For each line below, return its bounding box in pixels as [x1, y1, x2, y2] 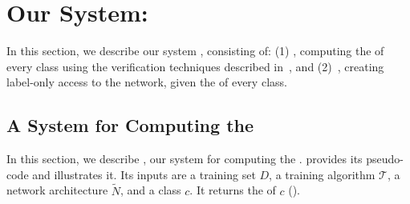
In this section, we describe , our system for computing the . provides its [6, 150, 363, 167]
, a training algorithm [269, 166, 375, 182]
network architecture [6, 182, 108, 198]
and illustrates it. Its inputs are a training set [32, 166, 256, 182]
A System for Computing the [6, 113, 254, 138]
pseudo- [366, 150, 404, 167]
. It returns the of [189, 182, 276, 198]
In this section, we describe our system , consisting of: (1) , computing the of [6, 42, 384, 59]
